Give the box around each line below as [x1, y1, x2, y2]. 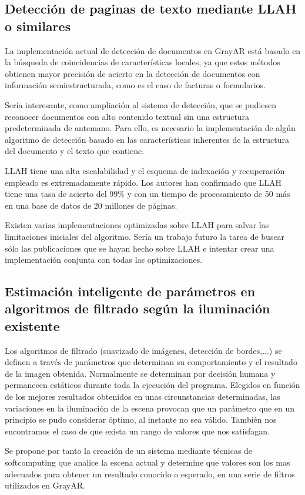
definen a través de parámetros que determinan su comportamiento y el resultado [5, 356, 297, 368]
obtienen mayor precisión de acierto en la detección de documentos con [5, 67, 260, 79]
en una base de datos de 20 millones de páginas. [5, 199, 177, 211]
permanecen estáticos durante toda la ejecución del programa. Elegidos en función [5, 379, 300, 391]
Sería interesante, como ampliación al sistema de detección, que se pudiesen [5, 98, 277, 111]
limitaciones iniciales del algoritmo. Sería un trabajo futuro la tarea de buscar [5, 230, 285, 242]
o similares [5, 16, 71, 35]
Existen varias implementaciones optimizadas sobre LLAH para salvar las [5, 219, 269, 231]
